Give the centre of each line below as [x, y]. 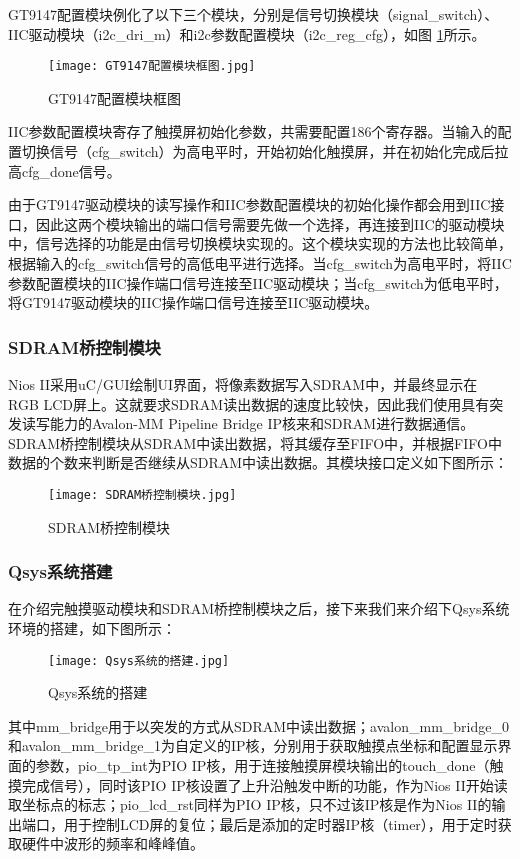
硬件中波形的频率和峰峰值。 [112, 843]
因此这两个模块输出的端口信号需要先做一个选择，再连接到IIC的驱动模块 [270, 223]
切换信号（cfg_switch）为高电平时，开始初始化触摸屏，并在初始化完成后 [258, 151]
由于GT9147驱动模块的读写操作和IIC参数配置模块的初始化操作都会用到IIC [249, 204]
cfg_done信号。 [71, 170]
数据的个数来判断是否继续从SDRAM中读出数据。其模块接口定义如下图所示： [258, 462]
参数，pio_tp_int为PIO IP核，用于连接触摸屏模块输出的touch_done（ [262, 765]
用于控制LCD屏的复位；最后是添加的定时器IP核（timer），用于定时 [280, 823]
